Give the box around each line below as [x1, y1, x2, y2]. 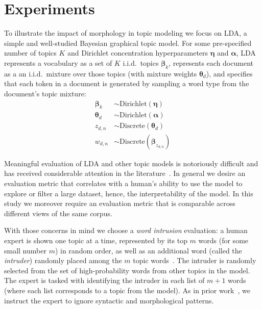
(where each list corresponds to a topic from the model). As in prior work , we [4, 285, 251, 295]
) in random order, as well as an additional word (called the [55, 245, 242, 255]
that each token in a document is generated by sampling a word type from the [4, 78, 249, 89]
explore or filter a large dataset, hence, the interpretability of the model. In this [4, 188, 253, 198]
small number [4, 245, 46, 255]
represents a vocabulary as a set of [4, 57, 112, 68]
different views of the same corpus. [4, 208, 112, 218]
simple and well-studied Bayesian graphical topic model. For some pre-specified [4, 37, 252, 48]
